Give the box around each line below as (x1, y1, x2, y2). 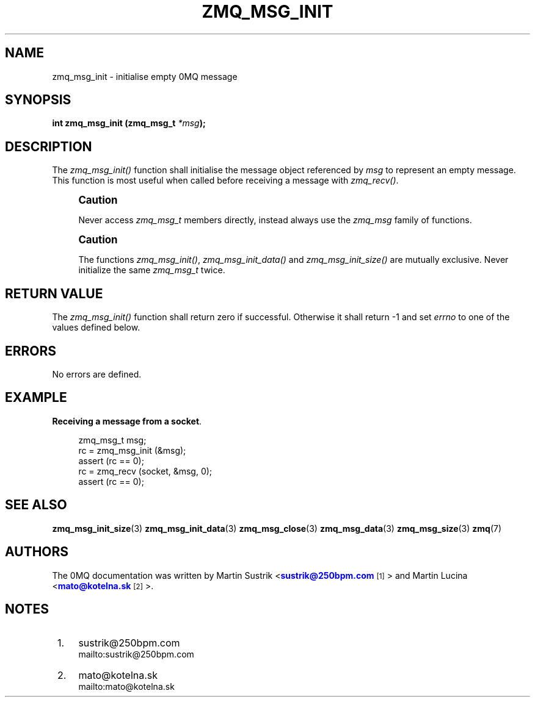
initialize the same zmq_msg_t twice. (78, 265, 225, 276)
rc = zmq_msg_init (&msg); (78, 445, 186, 456)
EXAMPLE (5, 390, 67, 406)
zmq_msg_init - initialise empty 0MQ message (52, 71, 238, 82)
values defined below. (52, 322, 140, 333)
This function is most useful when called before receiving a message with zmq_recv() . (52, 175, 399, 186)
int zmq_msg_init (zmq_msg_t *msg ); (52, 118, 206, 129)
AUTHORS (5, 544, 69, 560)
